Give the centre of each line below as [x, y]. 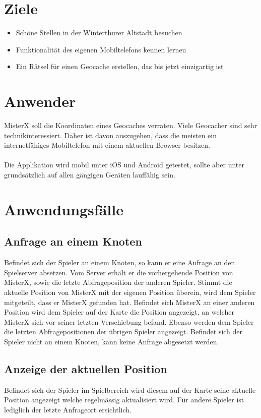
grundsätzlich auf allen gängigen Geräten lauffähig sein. [90, 174]
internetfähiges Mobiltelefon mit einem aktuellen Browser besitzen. [107, 145]
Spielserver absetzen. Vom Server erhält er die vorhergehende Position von [119, 272]
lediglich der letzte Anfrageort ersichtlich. [68, 409]
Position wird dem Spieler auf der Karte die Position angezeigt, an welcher [119, 312]
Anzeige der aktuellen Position [86, 368]
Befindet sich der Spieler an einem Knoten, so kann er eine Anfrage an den [120, 262]
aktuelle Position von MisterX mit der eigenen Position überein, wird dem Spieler [130, 292]
